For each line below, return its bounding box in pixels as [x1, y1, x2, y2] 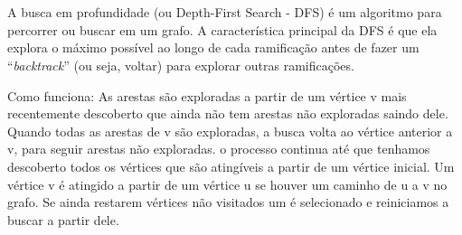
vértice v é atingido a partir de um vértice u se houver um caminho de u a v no [7, 174, 448, 193]
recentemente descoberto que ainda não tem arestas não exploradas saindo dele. [7, 104, 448, 123]
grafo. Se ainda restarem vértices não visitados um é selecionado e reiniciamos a [7, 193, 449, 211]
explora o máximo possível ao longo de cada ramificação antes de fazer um [7, 38, 420, 57]
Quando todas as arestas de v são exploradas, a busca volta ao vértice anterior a [7, 121, 453, 140]
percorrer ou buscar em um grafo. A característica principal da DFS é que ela [7, 20, 438, 39]
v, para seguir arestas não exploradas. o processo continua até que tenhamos [7, 139, 430, 158]
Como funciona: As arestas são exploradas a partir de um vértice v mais [7, 86, 407, 105]
